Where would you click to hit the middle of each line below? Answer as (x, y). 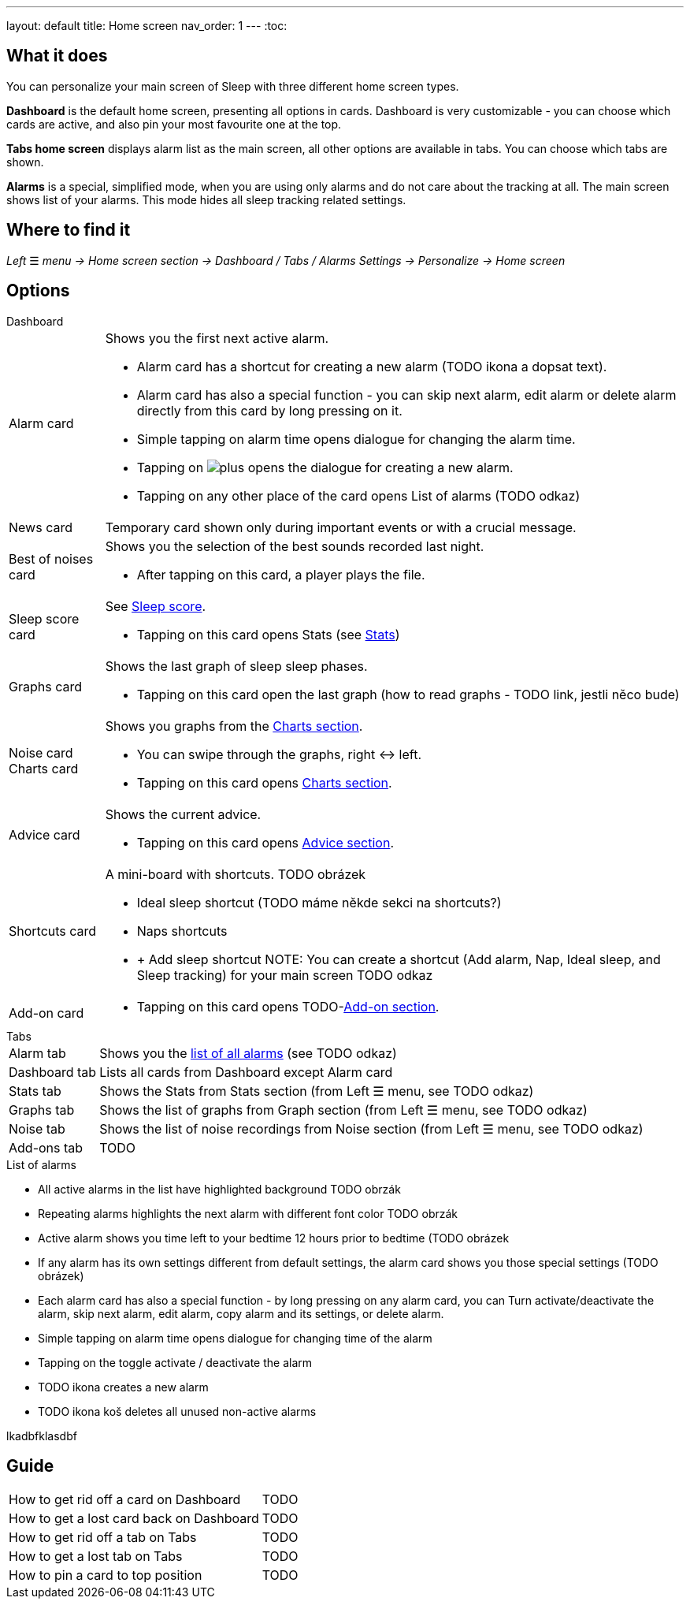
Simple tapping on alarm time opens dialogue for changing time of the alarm (235, 1338)
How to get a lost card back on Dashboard (134, 1519)
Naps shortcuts (182, 931)
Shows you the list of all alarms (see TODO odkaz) (248, 1053)
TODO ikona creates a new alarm (123, 1387)
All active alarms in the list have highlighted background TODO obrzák (219, 1189)
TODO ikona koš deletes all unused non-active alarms (177, 1411)
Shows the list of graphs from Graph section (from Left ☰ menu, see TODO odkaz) (343, 1110)
